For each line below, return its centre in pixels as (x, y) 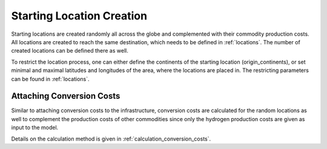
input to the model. (35, 128)
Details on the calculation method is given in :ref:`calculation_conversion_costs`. (111, 139)
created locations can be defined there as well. (70, 51)
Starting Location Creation (79, 16)
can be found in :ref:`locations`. (51, 79)
